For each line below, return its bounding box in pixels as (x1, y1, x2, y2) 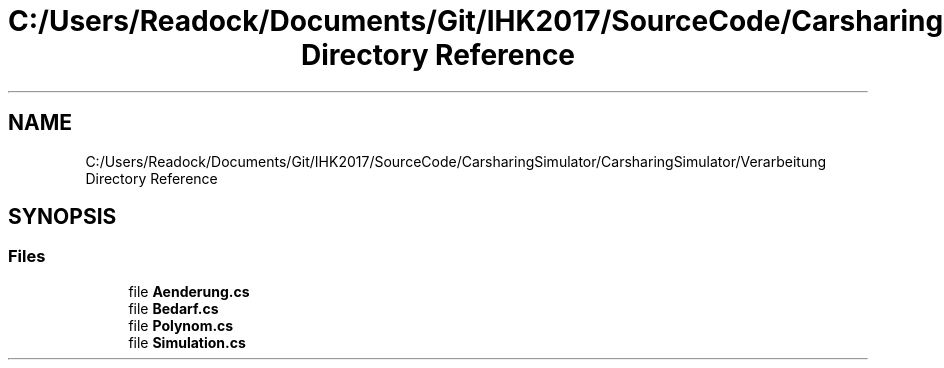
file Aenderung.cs (128, 282, 250, 300)
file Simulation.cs (128, 333, 246, 351)
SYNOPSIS (8, 204, 117, 230)
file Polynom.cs (128, 316, 234, 334)
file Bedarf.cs (128, 299, 219, 317)
